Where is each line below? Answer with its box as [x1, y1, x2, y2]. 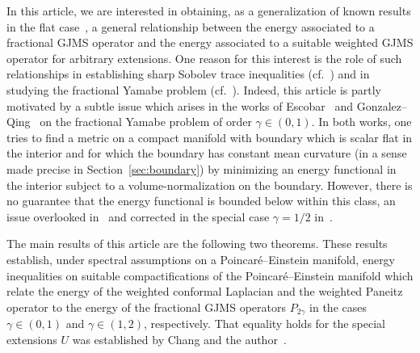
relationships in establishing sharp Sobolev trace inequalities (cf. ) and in [6, 65, 370, 82]
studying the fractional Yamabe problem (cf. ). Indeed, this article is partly [6, 81, 381, 98]
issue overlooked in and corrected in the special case [6, 208, 270, 225]
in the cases [309, 298, 367, 315]
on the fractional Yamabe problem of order [40, 113, 252, 130]
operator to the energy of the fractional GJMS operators [6, 298, 286, 315]
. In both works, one [311, 113, 412, 130]
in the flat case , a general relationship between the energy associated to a [6, 18, 375, 35]
